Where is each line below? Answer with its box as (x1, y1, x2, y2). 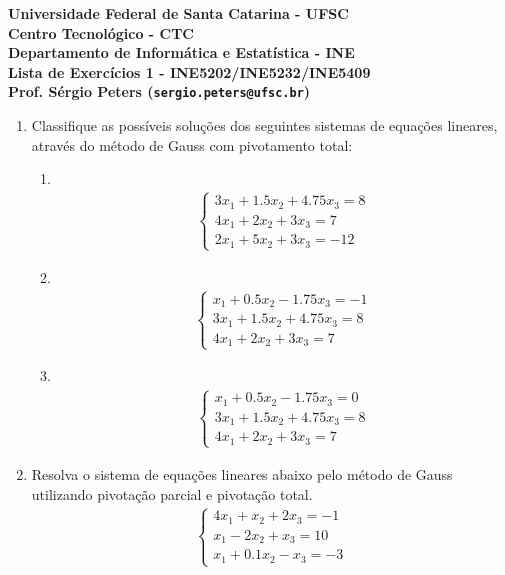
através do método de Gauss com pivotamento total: (31, 134, 353, 155)
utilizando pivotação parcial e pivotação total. (31, 483, 313, 504)
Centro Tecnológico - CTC (8, 22, 194, 43)
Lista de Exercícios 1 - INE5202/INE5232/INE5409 (8, 61, 371, 82)
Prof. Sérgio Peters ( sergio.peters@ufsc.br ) (8, 81, 311, 102)
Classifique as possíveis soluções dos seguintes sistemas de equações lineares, (31, 115, 498, 136)
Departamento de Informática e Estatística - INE (8, 42, 355, 63)
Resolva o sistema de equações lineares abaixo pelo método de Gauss (31, 464, 453, 484)
